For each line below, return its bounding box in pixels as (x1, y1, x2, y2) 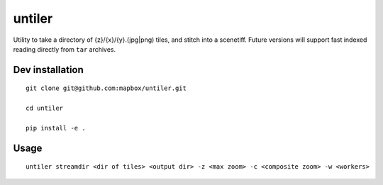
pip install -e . (26, 124, 86, 132)
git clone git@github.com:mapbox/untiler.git (26, 84, 187, 92)
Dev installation (13, 64, 84, 76)
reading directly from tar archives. (13, 45, 116, 53)
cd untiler (26, 104, 64, 113)
